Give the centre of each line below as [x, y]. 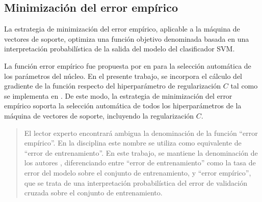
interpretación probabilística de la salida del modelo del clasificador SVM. [120, 49]
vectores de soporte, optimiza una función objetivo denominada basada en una [127, 38]
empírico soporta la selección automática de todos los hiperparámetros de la [123, 106]
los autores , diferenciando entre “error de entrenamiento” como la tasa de [140, 163]
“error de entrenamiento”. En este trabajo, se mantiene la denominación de [141, 152]
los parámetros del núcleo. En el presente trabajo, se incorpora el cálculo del [123, 76]
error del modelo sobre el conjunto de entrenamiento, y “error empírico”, [138, 172]
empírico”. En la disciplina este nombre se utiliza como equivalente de [133, 143]
